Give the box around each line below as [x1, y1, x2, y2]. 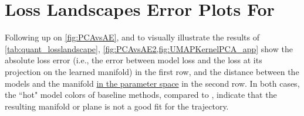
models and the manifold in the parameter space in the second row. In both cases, [5, 77, 300, 89]
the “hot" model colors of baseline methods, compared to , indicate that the [5, 88, 277, 101]
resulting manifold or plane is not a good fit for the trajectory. [5, 100, 229, 112]
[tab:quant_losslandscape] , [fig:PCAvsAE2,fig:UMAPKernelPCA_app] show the [5, 42, 293, 54]
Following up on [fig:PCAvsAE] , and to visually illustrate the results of [5, 31, 259, 43]
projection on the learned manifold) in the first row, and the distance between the [5, 65, 299, 77]
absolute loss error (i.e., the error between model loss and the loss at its [5, 54, 262, 66]
